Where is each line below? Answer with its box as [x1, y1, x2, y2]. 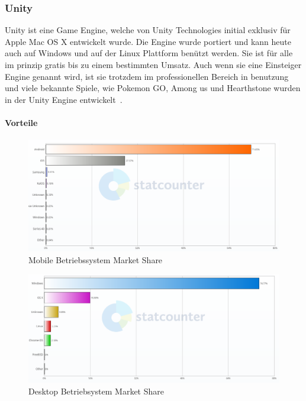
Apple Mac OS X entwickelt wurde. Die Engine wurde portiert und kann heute [5, 35, 291, 47]
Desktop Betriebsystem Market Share [28, 384, 164, 397]
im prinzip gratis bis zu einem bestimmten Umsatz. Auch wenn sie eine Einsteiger [5, 59, 302, 70]
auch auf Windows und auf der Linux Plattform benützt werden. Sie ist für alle [5, 47, 293, 59]
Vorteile [5, 116, 38, 128]
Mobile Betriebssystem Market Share [28, 253, 163, 266]
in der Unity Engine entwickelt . [5, 93, 123, 105]
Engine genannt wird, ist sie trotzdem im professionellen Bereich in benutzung [5, 70, 289, 82]
